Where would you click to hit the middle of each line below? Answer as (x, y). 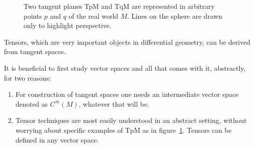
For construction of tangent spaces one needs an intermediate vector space (127, 94)
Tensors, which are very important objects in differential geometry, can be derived (127, 42)
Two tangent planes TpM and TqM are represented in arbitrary (119, 6)
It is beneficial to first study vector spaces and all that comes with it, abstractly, (125, 68)
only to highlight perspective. (68, 25)
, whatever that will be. (114, 104)
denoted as (32, 104)
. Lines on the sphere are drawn (175, 15)
